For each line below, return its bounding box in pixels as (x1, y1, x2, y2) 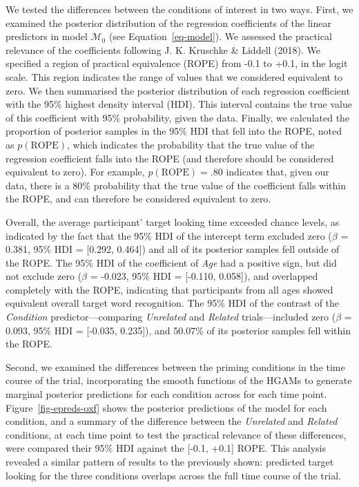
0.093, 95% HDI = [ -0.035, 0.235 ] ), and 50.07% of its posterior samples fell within (6, 323, 351, 337)
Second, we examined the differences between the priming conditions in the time (6, 359, 345, 374)
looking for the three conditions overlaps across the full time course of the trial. (6, 468, 341, 482)
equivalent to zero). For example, (6, 164, 145, 179)
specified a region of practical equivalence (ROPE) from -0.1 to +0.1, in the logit (6, 56, 348, 70)
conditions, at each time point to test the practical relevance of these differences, (6, 427, 347, 441)
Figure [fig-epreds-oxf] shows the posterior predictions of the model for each (6, 400, 327, 414)
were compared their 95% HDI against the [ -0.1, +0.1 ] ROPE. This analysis (6, 441, 327, 455)
